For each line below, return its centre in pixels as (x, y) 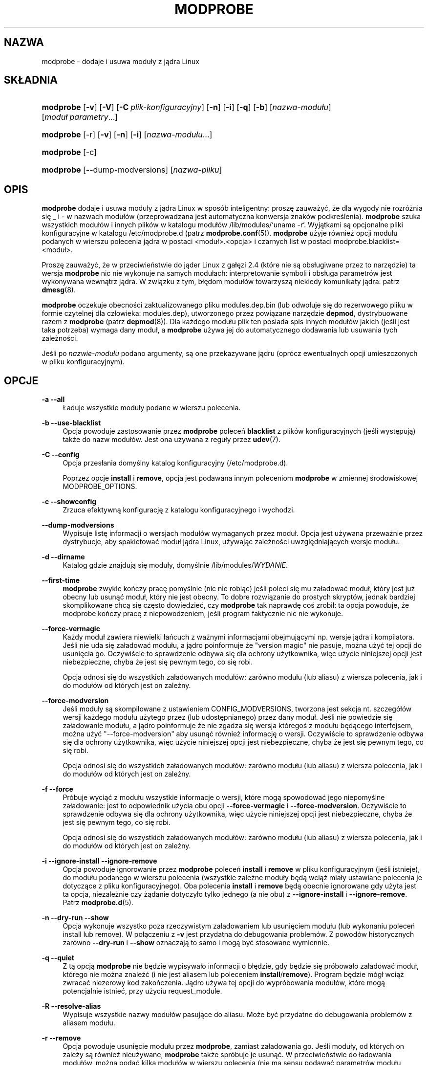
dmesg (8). (59, 290)
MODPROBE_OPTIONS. (100, 487)
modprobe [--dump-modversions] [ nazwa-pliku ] (132, 170)
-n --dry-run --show (75, 918)
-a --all (53, 399)
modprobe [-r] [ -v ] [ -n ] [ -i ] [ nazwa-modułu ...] (127, 135)
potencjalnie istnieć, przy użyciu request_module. (142, 991)
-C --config (61, 455)
